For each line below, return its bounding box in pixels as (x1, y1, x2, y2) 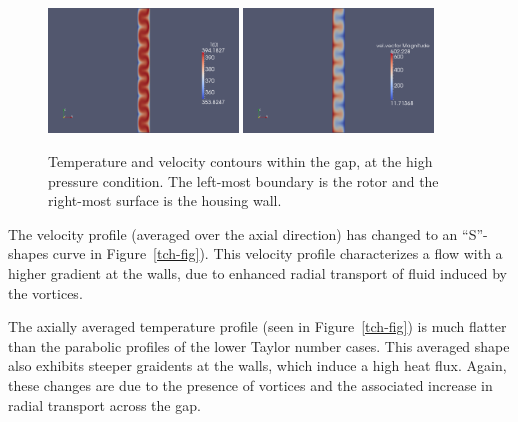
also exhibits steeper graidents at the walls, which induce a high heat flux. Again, (8, 355, 507, 376)
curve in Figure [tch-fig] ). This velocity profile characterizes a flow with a (52, 243, 503, 264)
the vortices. (8, 282, 83, 303)
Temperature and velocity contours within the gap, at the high (48, 150, 433, 171)
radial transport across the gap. (8, 394, 201, 415)
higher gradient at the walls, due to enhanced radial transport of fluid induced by (8, 262, 507, 283)
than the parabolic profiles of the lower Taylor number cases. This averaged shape (8, 335, 510, 356)
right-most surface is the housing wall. (48, 190, 282, 211)
